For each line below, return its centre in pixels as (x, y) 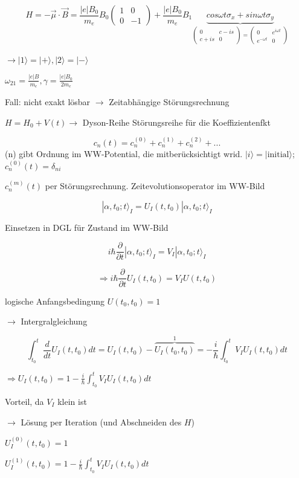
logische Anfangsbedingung (55, 301)
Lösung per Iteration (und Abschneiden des (101, 421)
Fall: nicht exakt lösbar (48, 102)
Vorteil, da (24, 402)
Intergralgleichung (54, 321)
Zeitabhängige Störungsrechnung (169, 102)
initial (278, 155)
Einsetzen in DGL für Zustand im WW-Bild (87, 227)
